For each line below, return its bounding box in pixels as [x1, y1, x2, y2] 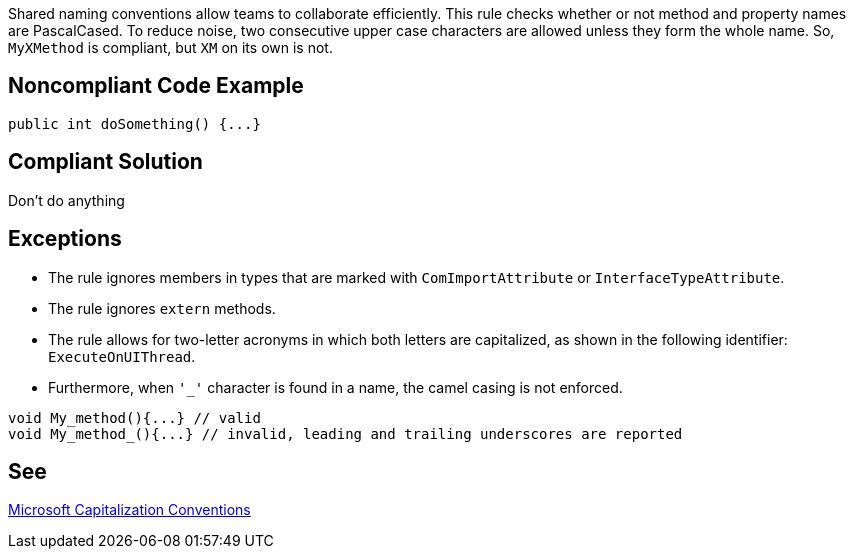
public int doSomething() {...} [8, 115, 261, 132]
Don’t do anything [8, 191, 125, 209]
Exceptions [8, 226, 122, 252]
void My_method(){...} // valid [8, 409, 261, 426]
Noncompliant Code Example [8, 73, 304, 99]
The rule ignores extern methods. [48, 299, 276, 317]
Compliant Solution [8, 149, 203, 175]
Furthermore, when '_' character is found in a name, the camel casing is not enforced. [48, 378, 623, 396]
